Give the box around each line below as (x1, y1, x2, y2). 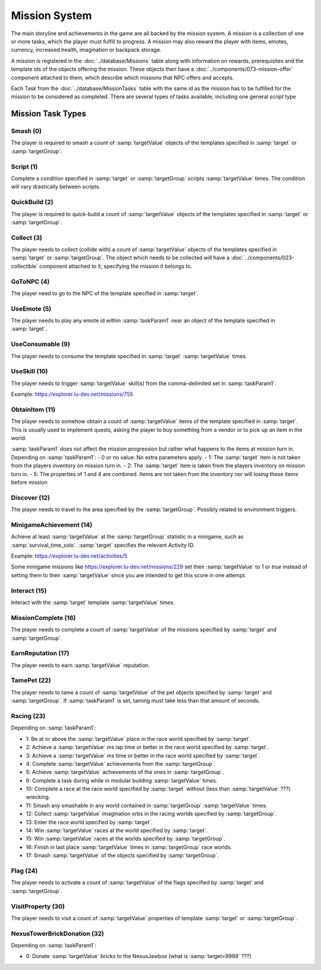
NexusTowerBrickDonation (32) (11, 929, 104, 937)
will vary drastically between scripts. (11, 183, 101, 190)
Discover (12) (11, 493, 51, 502)
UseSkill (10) (11, 367, 48, 376)
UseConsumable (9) (11, 340, 71, 348)
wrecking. (26, 793, 51, 800)
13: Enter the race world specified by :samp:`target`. (26, 818, 153, 825)
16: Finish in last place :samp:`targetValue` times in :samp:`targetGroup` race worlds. (26, 843, 232, 850)
